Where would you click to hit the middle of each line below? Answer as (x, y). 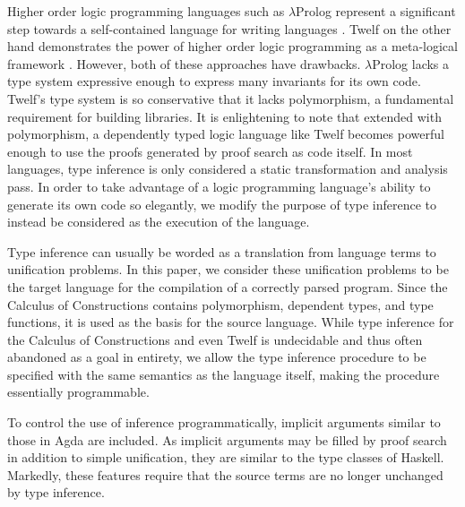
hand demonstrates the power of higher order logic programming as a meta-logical (232, 46)
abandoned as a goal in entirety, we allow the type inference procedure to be (217, 357)
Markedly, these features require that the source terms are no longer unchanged (225, 474)
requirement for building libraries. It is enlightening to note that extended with (224, 116)
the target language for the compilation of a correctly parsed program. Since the (228, 286)
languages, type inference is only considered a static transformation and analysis (228, 169)
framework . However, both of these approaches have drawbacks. (184, 63)
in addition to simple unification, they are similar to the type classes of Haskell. (226, 457)
